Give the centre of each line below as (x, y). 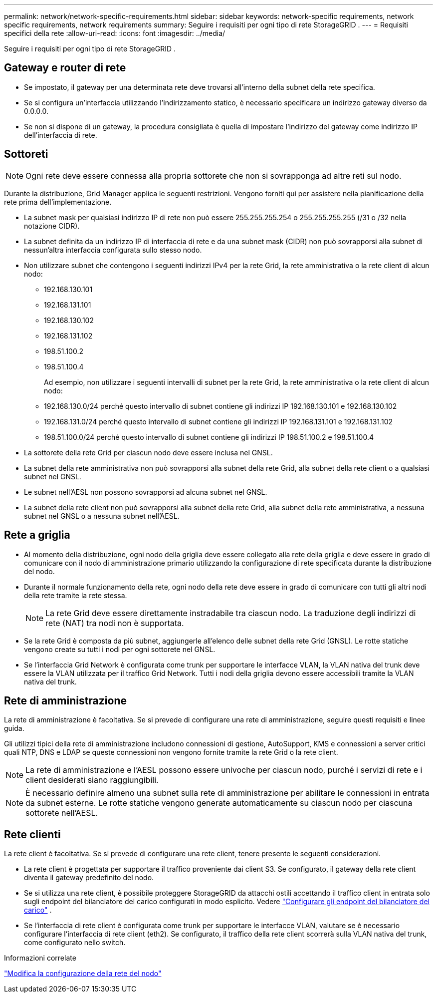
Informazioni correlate (40, 958)
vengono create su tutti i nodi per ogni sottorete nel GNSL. (120, 649)
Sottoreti (26, 154)
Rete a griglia (37, 535)
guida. (14, 728)
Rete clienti (32, 834)
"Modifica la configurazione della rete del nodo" (83, 974)
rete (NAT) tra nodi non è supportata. (115, 623)
